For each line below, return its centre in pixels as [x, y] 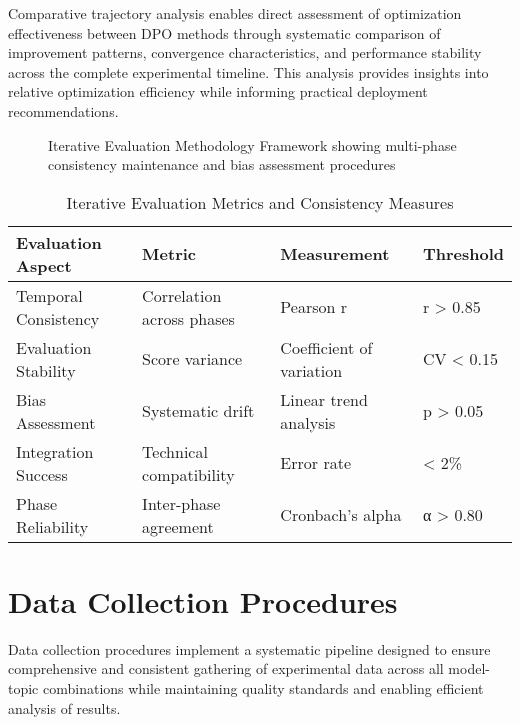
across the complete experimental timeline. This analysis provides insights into [248, 71]
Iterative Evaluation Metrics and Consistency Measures [260, 202]
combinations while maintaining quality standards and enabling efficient [263, 688]
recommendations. [63, 110]
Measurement [335, 254]
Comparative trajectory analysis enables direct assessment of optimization [235, 13]
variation [311, 370]
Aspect [44, 265]
